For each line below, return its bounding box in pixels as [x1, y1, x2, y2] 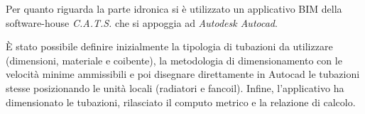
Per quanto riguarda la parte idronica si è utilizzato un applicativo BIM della [6, 1, 342, 16]
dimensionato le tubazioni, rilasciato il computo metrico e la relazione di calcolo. [6, 94, 356, 109]
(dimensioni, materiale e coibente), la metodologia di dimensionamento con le [6, 52, 342, 67]
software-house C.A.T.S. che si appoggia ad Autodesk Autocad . [6, 15, 278, 30]
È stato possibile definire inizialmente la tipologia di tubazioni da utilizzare [6, 39, 333, 54]
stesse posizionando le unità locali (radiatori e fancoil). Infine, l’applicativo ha [6, 80, 344, 95]
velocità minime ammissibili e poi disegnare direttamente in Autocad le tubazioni [6, 67, 360, 81]
